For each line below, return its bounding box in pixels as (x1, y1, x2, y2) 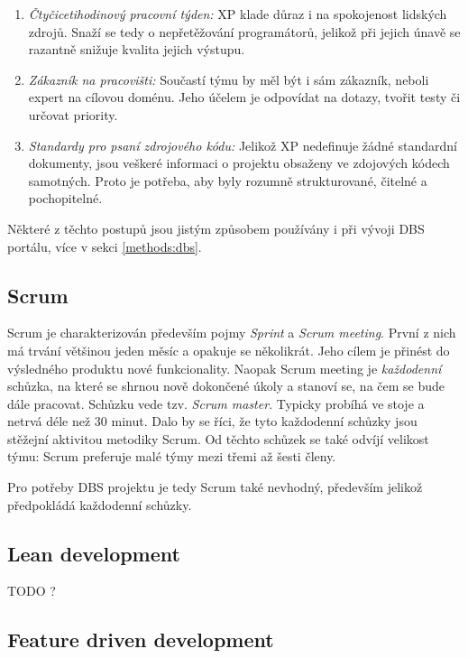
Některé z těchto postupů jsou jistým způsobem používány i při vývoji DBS (7, 218, 425, 237)
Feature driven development (7, 626, 274, 653)
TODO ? (7, 581, 56, 600)
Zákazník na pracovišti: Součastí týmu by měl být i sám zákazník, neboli (28, 70, 429, 88)
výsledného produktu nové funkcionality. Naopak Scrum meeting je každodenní (7, 358, 442, 377)
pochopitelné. (28, 189, 103, 208)
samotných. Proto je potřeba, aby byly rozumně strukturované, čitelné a (28, 171, 427, 190)
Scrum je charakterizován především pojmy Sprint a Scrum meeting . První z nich (7, 323, 456, 342)
